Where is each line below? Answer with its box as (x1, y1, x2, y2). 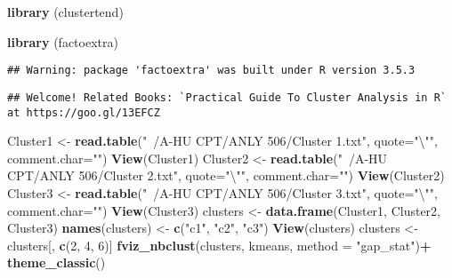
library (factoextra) (7, 32, 118, 51)
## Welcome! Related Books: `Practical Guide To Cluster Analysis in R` (7, 91, 447, 104)
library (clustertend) (7, 3, 124, 20)
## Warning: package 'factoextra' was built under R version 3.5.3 (7, 64, 416, 77)
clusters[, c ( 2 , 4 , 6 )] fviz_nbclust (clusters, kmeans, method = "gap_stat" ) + (7, 235, 432, 254)
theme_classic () (7, 253, 106, 272)
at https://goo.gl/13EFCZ (7, 106, 160, 119)
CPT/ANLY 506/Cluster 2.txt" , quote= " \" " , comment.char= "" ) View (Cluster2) (7, 166, 445, 185)
